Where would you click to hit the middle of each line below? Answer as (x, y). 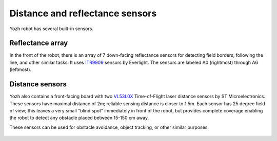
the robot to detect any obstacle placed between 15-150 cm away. (79, 118)
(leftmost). (21, 69)
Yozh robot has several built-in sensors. (51, 29)
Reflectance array (39, 43)
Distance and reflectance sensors (83, 13)
